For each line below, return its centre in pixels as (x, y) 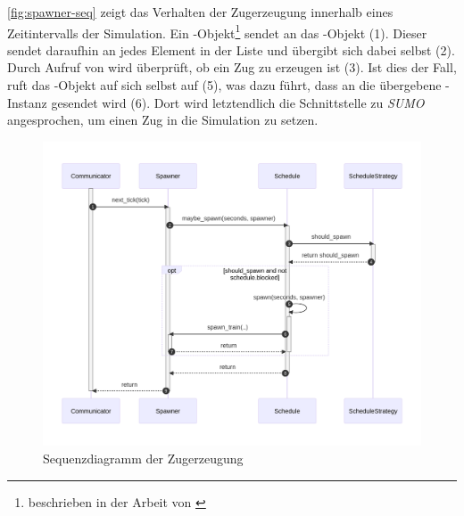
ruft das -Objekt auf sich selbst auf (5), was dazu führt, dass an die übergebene (224, 85)
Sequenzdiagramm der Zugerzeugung (143, 458)
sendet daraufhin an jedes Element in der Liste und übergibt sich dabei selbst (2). (231, 49)
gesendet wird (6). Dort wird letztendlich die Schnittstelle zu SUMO (238, 102)
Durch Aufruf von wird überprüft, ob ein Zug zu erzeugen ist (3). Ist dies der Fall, (232, 67)
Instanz (27, 102)
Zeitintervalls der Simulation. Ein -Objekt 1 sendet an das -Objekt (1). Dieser (217, 31)
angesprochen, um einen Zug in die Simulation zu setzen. (163, 120)
